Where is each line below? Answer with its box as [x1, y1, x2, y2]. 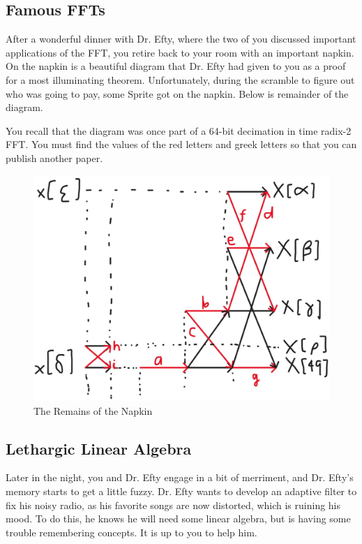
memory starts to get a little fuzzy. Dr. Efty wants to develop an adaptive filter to [6, 483, 357, 498]
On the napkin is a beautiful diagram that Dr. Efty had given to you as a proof [6, 59, 346, 73]
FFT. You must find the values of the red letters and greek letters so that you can [6, 137, 357, 152]
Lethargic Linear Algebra [6, 437, 192, 459]
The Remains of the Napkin [33, 403, 153, 418]
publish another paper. [6, 150, 103, 165]
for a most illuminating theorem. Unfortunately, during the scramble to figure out [6, 72, 355, 87]
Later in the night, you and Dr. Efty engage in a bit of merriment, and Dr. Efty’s [6, 470, 354, 485]
